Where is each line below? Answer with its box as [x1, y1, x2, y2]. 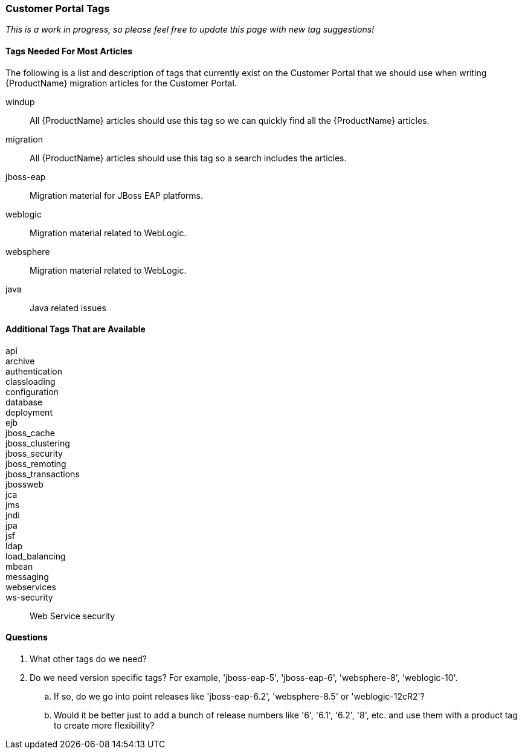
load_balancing [5, 550, 66, 561]
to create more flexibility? [54, 720, 155, 731]
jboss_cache [5, 427, 55, 438]
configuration [5, 386, 59, 397]
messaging [5, 571, 49, 582]
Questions [5, 632, 48, 643]
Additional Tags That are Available [5, 324, 146, 335]
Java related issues [30, 302, 106, 313]
